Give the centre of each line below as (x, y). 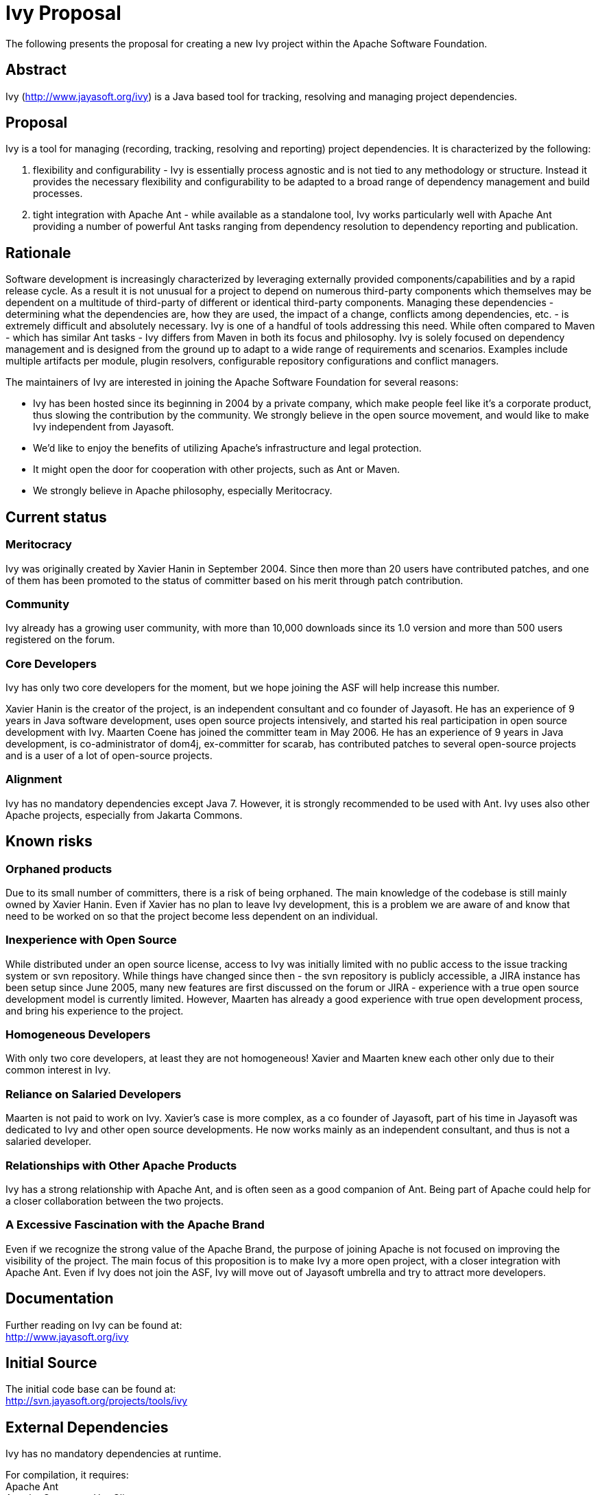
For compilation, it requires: (67, 1475)
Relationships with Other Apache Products (121, 1165)
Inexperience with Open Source (91, 940)
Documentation (60, 1299)
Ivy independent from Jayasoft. (104, 427)
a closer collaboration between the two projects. (115, 1201)
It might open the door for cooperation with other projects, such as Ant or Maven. (217, 470)
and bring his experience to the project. (95, 1010)
